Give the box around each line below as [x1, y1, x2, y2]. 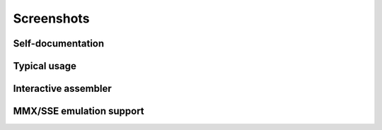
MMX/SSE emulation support [13, 105, 144, 117]
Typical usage [13, 60, 77, 72]
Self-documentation [13, 37, 105, 49]
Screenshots [13, 11, 90, 26]
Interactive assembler [13, 83, 112, 95]
